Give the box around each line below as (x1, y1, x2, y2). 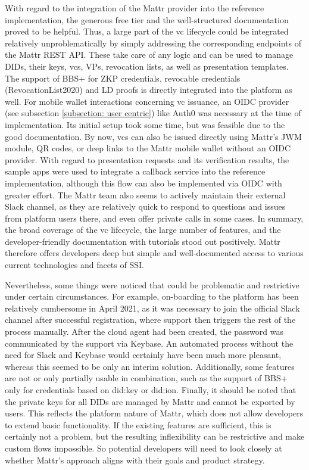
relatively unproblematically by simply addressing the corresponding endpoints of (5, 36, 302, 49)
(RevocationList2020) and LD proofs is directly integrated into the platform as (5, 83, 292, 96)
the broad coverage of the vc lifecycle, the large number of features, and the (5, 223, 281, 236)
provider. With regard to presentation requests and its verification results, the (5, 153, 289, 166)
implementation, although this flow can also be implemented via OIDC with (5, 176, 282, 189)
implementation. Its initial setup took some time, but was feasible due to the (5, 118, 285, 130)
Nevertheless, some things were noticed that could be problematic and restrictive (5, 278, 299, 291)
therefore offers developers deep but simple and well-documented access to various (5, 247, 304, 259)
